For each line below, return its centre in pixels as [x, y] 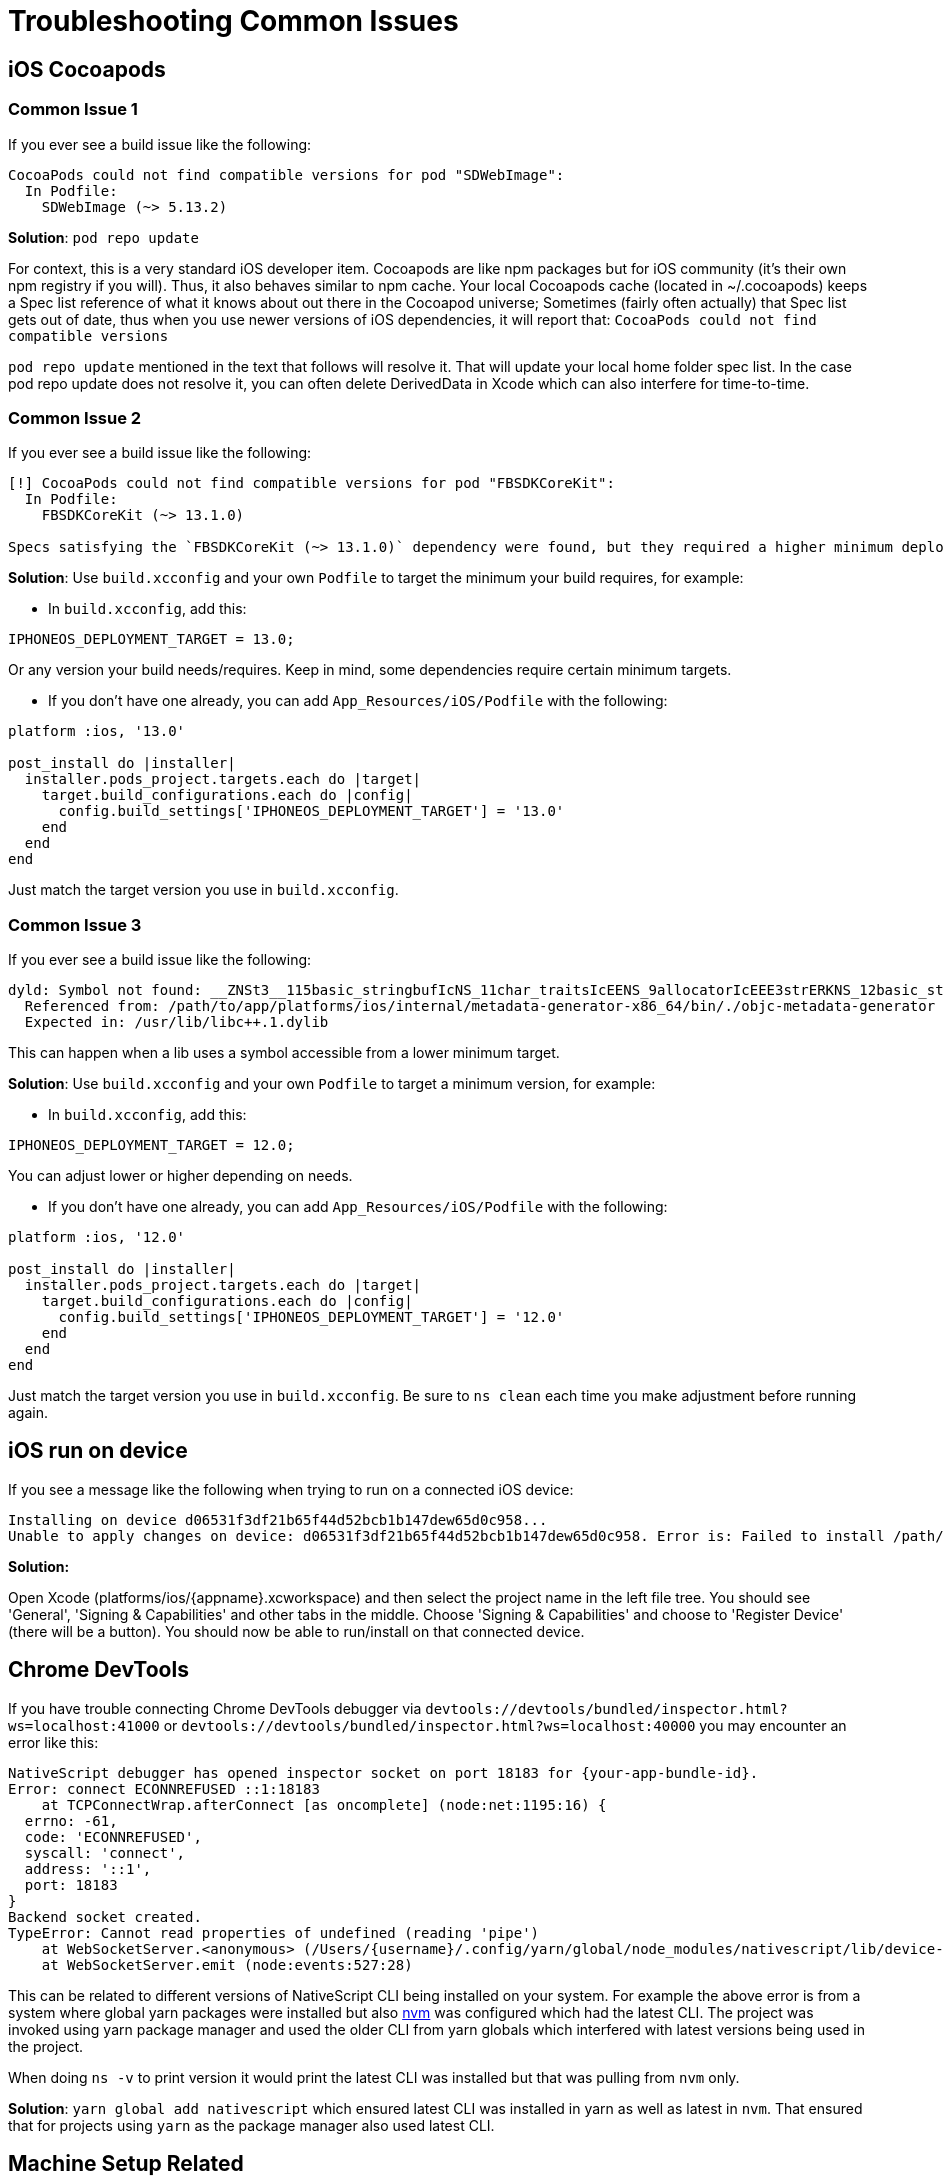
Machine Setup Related [126, 2164]
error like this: [53, 1742]
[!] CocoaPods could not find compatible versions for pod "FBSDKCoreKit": [311, 483]
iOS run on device [98, 1451]
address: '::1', [88, 1868]
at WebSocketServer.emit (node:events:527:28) [227, 1964]
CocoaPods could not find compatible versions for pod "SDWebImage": [286, 174]
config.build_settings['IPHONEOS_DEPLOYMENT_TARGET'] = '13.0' [311, 811]
